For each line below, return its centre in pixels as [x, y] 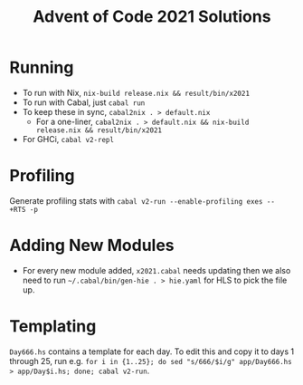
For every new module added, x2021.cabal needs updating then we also [156, 270]
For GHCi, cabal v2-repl [68, 139]
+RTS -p [24, 209]
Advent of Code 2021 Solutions [152, 17]
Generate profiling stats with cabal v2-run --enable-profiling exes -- [142, 200]
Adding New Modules [92, 245]
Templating [53, 326]
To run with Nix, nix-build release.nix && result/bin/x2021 [136, 92]
